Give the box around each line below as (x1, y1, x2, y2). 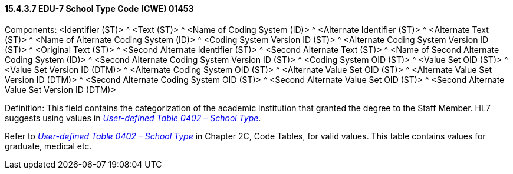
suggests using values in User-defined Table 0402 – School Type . (5, 112, 261, 123)
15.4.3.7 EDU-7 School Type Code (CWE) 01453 (5, 4, 194, 14)
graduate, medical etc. (5, 140, 92, 151)
